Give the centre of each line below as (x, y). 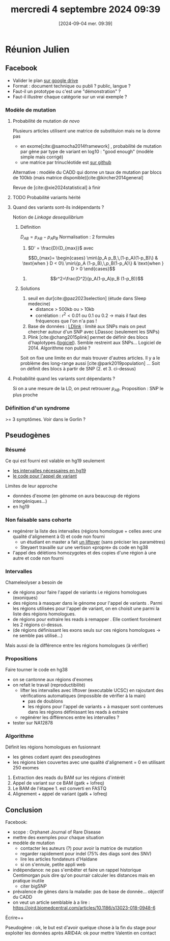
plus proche (25, 395)
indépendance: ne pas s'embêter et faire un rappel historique (77, 870)
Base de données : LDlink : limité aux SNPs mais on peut (87, 326)
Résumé (16, 449)
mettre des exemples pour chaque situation (58, 838)
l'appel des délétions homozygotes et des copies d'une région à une (84, 553)
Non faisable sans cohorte (39, 520)
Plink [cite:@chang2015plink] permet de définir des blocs (88, 337)
